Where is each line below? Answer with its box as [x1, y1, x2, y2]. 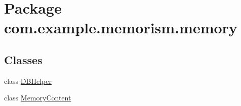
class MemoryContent [4, 92, 71, 103]
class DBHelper [4, 75, 52, 86]
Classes [4, 51, 43, 67]
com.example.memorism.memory [4, 17, 237, 38]
